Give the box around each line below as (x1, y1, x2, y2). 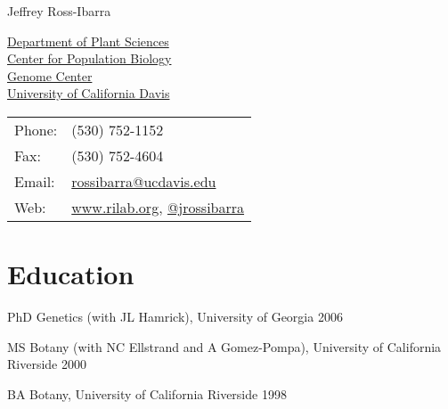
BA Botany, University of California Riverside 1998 (7, 384, 287, 403)
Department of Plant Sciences (7, 31, 169, 50)
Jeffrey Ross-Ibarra (7, 2, 111, 20)
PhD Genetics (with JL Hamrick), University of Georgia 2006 (7, 307, 343, 326)
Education (7, 256, 134, 292)
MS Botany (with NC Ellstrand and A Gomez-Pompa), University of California (7, 337, 442, 356)
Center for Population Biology (7, 49, 172, 68)
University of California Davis (7, 84, 170, 102)
